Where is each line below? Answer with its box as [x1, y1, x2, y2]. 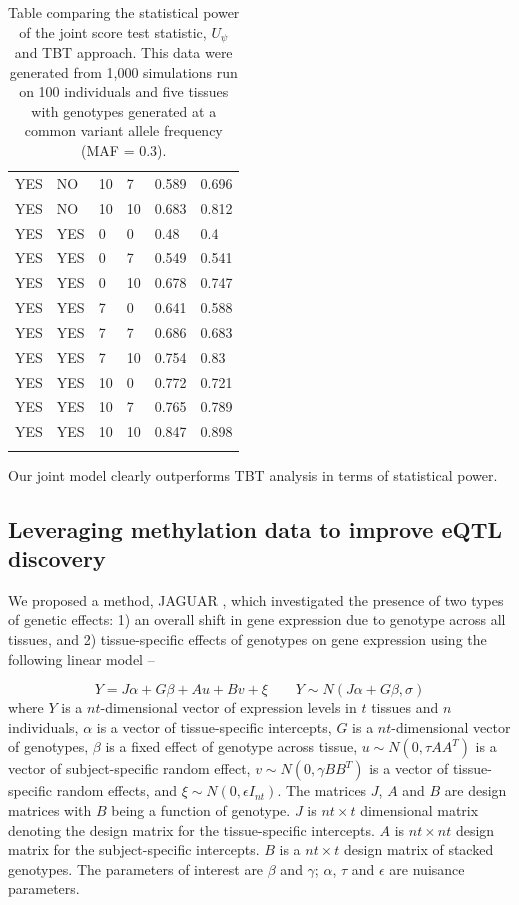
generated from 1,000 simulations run [9, 61, 238, 82]
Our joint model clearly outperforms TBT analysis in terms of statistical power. [8, 464, 498, 485]
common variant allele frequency [24, 120, 223, 141]
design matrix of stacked [344, 839, 494, 860]
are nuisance [389, 858, 465, 879]
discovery [8, 543, 106, 574]
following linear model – [8, 648, 155, 669]
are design [444, 780, 507, 801]
